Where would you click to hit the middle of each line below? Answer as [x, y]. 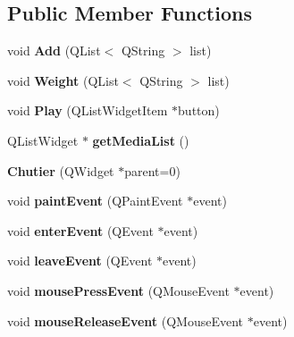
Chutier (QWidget [61, 170]
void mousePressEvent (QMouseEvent [118, 290]
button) [199, 110]
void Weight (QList [63, 80]
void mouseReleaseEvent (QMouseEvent [126, 320]
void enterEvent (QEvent [80, 230]
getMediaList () [141, 140]
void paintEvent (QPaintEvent [95, 201]
